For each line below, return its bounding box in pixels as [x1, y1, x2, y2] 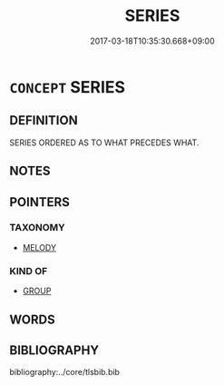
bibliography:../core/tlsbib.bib [9, 367, 121, 378]
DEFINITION [9, 113, 79, 128]
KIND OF [9, 264, 48, 277]
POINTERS [9, 194, 71, 210]
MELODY [22, 242, 57, 252]
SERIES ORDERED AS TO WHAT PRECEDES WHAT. [9, 137, 200, 148]
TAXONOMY [9, 222, 65, 234]
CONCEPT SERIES [9, 76, 125, 97]
